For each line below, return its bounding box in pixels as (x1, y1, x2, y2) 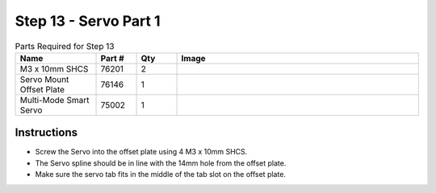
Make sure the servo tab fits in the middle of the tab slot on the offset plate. (35, 170, 287, 179)
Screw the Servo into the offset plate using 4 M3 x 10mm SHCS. (35, 147, 248, 157)
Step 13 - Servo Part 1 (15, 12, 161, 30)
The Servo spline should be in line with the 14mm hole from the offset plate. (35, 158, 287, 168)
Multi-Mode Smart (19, 94, 90, 105)
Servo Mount (19, 73, 69, 84)
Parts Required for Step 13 (15, 40, 115, 51)
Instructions (15, 125, 78, 140)
